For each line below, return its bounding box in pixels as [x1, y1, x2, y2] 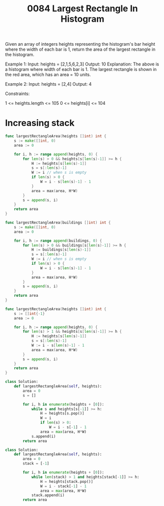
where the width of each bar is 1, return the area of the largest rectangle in [5, 46, 156, 52]
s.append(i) [31, 434, 56, 439]
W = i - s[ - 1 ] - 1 [49, 425, 87, 430]
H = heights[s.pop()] [40, 411, 84, 416]
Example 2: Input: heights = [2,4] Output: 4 [5, 81, 92, 87]
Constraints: [5, 91, 30, 96]
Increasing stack [5, 118, 75, 128]
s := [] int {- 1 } [14, 311, 45, 316]
